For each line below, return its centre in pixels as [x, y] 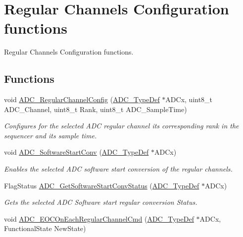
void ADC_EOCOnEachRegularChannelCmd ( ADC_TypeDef [99, 218]
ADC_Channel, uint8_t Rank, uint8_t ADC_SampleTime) [96, 109]
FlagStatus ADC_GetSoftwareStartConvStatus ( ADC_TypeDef [102, 185]
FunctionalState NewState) [45, 228]
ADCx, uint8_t [189, 99]
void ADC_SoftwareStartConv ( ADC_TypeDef [76, 152]
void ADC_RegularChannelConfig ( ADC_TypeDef [82, 99]
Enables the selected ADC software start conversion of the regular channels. [118, 169]
